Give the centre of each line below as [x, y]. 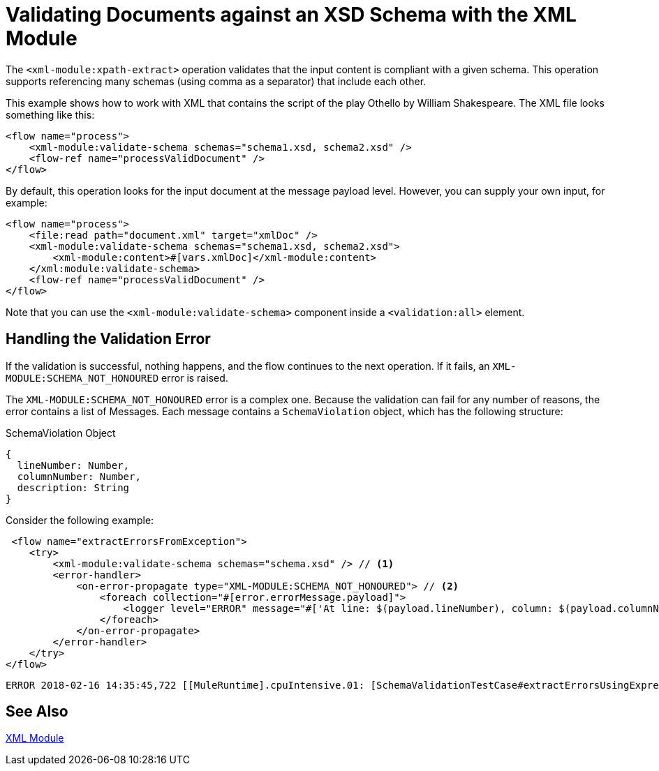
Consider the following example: [80, 520]
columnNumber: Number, [79, 476]
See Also [37, 712]
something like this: [50, 114]
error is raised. [195, 377]
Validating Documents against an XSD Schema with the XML [291, 15]
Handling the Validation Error [108, 339]
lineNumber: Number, [73, 465]
